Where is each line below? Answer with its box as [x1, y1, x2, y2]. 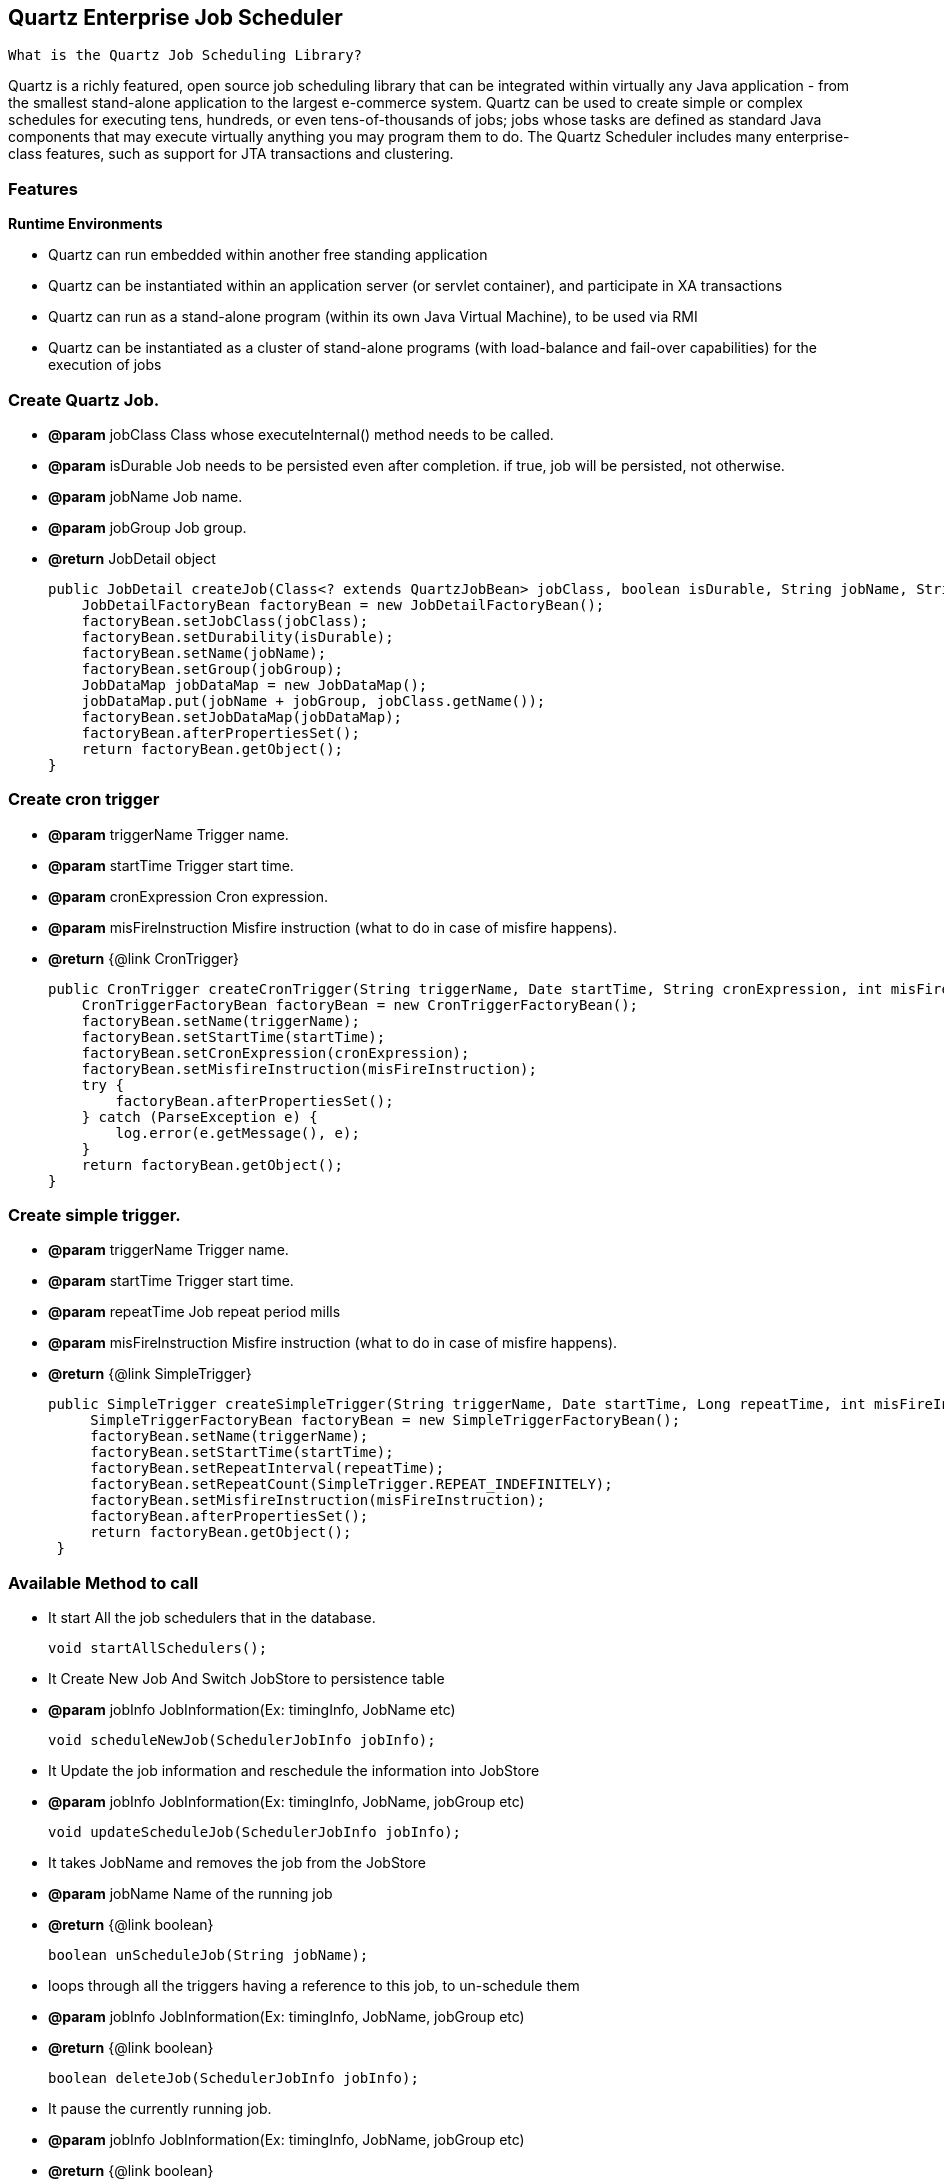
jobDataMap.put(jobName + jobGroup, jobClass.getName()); [81, 692, 546, 709]
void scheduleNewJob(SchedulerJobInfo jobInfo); [48, 1732, 436, 1749]
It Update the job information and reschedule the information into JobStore [48, 1762, 540, 1780]
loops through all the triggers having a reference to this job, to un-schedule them [48, 1977, 580, 1995]
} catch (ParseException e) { [81, 1108, 318, 1125]
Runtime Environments [8, 215, 163, 233]
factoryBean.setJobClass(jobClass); [81, 612, 369, 629]
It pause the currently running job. [48, 2100, 272, 2118]
